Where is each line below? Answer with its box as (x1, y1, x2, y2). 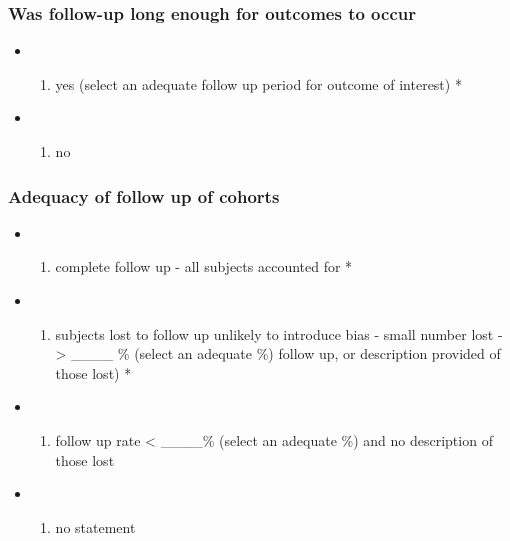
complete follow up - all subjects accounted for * (55, 256, 353, 277)
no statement (55, 516, 136, 537)
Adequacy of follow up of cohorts (8, 183, 280, 208)
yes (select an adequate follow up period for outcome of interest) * (55, 73, 462, 94)
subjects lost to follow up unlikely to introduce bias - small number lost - (55, 323, 503, 344)
